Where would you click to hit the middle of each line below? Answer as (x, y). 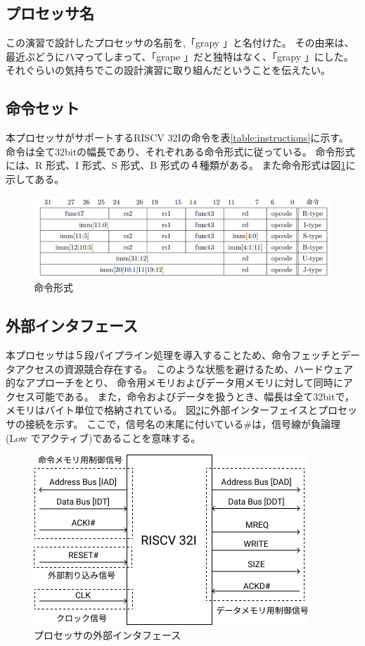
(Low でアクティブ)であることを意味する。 (103, 437)
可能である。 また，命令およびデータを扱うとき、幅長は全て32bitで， (194, 396)
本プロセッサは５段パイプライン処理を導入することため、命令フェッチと (173, 355)
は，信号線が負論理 (296, 424)
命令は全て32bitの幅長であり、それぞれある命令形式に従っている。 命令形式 (180, 151)
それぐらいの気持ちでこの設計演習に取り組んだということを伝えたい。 (168, 70)
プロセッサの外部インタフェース (108, 634)
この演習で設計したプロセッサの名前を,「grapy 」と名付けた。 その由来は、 (180, 43)
